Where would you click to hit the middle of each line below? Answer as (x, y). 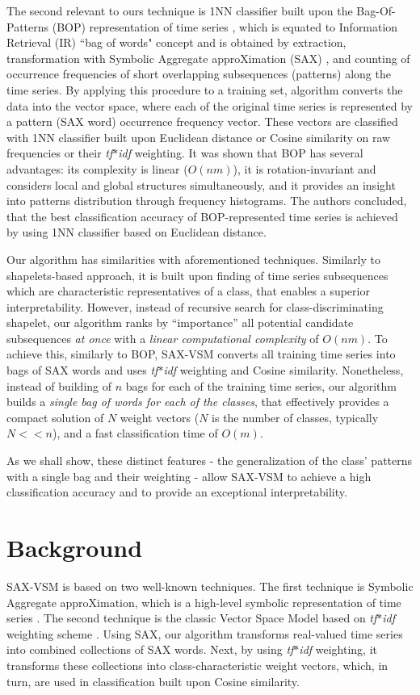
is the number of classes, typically (295, 417)
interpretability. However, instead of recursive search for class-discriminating (195, 306)
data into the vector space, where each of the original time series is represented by (210, 105)
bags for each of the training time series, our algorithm (261, 385)
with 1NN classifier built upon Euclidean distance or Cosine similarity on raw (199, 137)
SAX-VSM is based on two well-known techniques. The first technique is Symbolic (210, 586)
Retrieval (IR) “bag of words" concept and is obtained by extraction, (176, 42)
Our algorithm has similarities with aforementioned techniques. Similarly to (193, 259)
